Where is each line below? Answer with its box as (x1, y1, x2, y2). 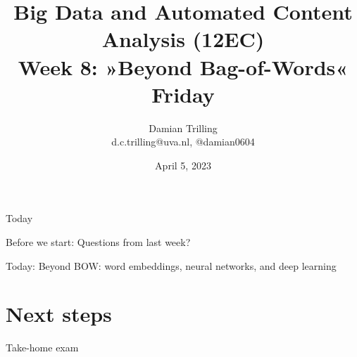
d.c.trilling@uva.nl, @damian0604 (111, 134, 255, 149)
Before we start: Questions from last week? (6, 235, 191, 249)
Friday (151, 79, 215, 108)
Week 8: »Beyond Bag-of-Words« (18, 52, 349, 81)
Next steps (6, 299, 112, 328)
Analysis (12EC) (101, 25, 265, 53)
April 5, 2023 (155, 157, 211, 172)
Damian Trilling (149, 120, 218, 135)
